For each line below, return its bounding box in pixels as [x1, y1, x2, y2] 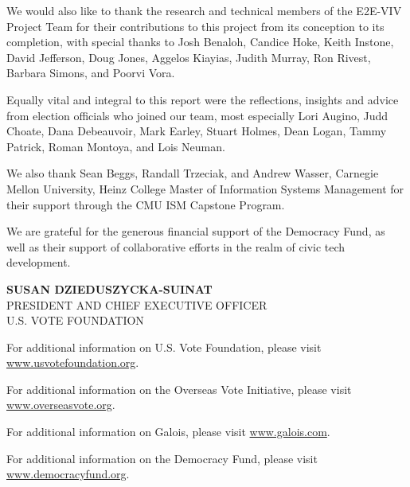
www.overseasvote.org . [6, 396, 115, 413]
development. [6, 254, 71, 271]
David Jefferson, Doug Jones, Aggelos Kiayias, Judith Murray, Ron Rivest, [6, 49, 371, 65]
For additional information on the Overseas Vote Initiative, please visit [6, 380, 352, 397]
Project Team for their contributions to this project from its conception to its [6, 18, 385, 34]
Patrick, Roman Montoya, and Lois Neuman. [6, 138, 225, 154]
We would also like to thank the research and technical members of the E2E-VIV [6, 2, 402, 18]
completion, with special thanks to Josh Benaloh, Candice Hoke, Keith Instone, [6, 33, 394, 50]
